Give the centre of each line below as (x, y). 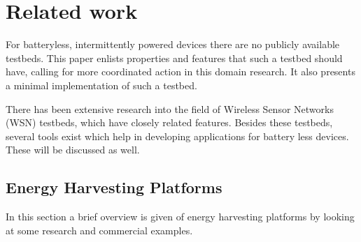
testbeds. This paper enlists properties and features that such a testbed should (174, 58)
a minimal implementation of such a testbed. (101, 85)
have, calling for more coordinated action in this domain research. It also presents (180, 71)
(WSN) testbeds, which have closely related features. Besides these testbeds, (169, 122)
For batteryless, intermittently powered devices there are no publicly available (173, 44)
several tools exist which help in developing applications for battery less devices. (177, 136)
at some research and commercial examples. (99, 230)
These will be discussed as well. (73, 150)
